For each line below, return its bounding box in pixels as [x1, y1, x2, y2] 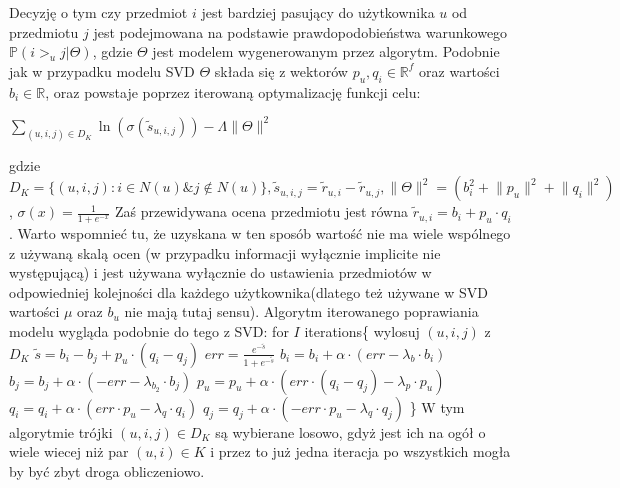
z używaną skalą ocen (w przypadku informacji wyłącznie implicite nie [9, 242, 441, 263]
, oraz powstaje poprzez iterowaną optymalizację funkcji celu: [45, 81, 421, 102]
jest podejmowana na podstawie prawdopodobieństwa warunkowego [93, 21, 508, 42]
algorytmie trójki [9, 421, 113, 442]
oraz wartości [419, 60, 500, 81]
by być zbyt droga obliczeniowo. [9, 460, 205, 481]
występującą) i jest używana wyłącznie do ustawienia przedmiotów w [9, 262, 432, 283]
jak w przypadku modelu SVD [9, 60, 195, 81]
